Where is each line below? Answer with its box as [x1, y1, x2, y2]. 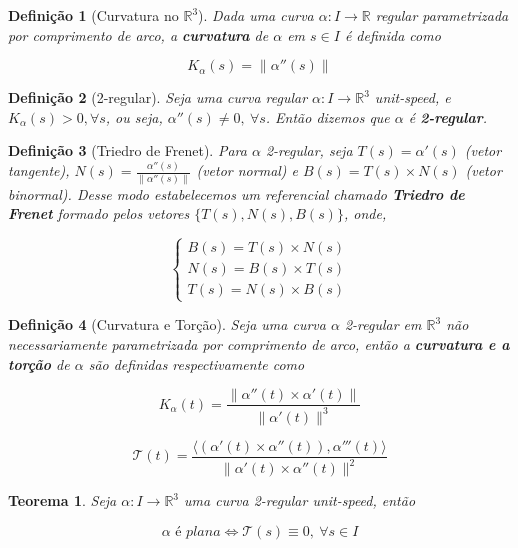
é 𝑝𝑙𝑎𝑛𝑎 [175, 524, 221, 539]
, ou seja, [105, 106, 163, 127]
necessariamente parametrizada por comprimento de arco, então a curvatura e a [8, 334, 510, 355]
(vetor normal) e [196, 160, 299, 181]
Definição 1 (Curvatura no [8, 5, 179, 25]
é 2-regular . [408, 106, 488, 127]
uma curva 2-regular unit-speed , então [184, 490, 416, 511]
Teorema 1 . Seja [8, 490, 117, 511]
